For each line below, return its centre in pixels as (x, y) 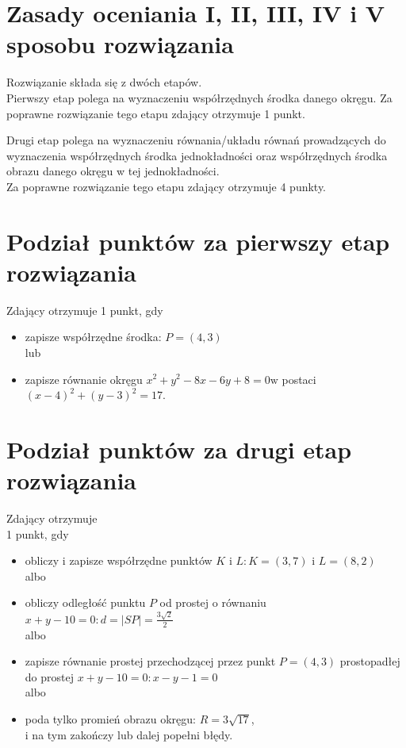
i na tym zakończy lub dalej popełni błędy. (129, 734)
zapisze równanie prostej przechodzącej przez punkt (150, 661)
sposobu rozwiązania (120, 44)
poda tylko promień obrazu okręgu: (111, 718)
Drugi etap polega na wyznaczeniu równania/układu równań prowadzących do (196, 140)
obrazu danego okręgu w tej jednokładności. (113, 171)
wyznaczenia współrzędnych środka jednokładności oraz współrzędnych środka (197, 155)
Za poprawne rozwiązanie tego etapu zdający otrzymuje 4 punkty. (167, 186)
